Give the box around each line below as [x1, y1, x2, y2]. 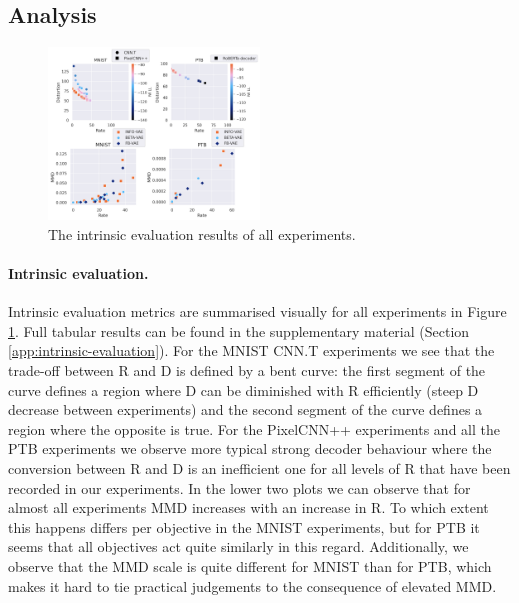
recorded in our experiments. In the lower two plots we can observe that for [8, 477, 471, 498]
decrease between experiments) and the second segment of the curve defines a [8, 399, 483, 420]
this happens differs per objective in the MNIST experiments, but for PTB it [8, 516, 480, 537]
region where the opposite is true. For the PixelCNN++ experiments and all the [8, 418, 500, 439]
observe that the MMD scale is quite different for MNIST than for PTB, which [8, 555, 492, 576]
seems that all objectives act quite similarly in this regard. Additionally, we [8, 536, 469, 557]
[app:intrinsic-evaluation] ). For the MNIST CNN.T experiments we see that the [8, 340, 495, 361]
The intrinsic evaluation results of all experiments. [48, 223, 356, 244]
